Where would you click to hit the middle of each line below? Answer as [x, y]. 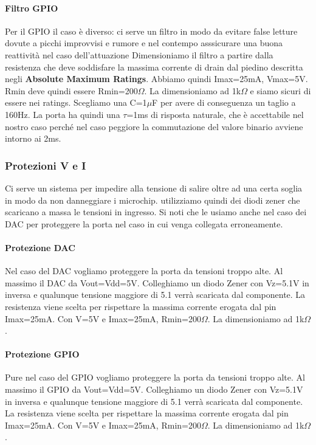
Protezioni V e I [46, 165]
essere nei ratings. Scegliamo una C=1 [76, 102]
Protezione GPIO [42, 354]
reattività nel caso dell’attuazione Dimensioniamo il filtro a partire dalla [139, 54]
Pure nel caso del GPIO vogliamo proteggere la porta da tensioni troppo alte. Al [155, 377]
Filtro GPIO [32, 8]
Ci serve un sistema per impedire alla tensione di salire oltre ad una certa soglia [154, 188]
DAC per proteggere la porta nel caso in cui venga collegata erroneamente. [144, 223]
